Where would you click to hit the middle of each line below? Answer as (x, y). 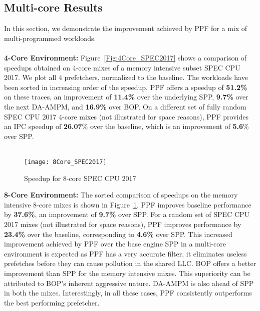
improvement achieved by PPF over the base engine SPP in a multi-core (115, 244)
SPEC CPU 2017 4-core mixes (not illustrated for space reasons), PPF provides (126, 116)
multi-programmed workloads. (50, 38)
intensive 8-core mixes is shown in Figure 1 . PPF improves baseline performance (128, 204)
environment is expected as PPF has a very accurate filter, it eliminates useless (125, 253)
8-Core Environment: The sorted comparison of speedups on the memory (121, 195)
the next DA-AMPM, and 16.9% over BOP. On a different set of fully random (125, 106)
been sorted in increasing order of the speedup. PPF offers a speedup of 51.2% (126, 87)
